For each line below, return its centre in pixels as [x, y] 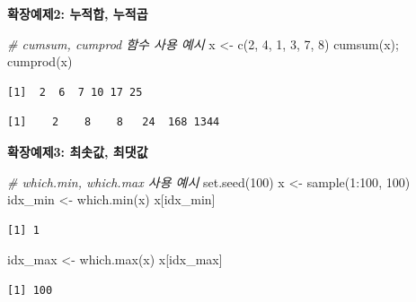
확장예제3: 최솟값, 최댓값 [78, 151]
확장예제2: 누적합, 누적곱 [78, 13]
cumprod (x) [40, 61]
